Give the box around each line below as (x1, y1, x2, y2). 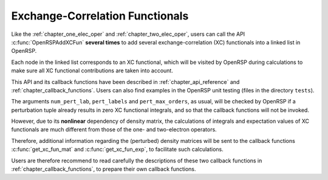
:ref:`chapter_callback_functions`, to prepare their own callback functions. (11, 165, 197, 173)
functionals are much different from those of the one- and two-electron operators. (11, 126, 217, 133)
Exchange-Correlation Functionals (11, 9, 189, 22)
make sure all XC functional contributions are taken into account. (11, 67, 173, 74)
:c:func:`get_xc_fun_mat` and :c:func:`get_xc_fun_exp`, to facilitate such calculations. (11, 146, 224, 153)
